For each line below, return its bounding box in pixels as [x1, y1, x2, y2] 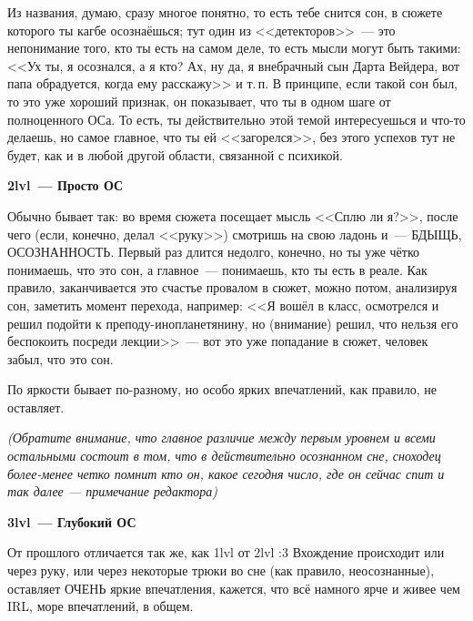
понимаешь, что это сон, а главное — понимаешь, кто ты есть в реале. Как [7, 260, 428, 279]
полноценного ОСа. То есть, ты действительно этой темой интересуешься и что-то [7, 109, 466, 128]
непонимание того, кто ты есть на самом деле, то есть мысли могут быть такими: [7, 38, 461, 57]
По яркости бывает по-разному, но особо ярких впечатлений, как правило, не [7, 380, 437, 399]
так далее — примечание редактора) [7, 482, 218, 501]
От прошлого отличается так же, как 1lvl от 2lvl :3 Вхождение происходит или [7, 543, 445, 562]
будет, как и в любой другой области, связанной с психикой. [7, 145, 343, 164]
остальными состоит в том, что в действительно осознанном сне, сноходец [7, 446, 441, 465]
